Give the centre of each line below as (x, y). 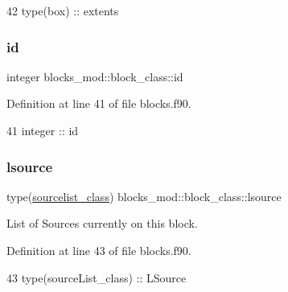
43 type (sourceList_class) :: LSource (97, 277)
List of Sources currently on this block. (102, 223)
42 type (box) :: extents (63, 10)
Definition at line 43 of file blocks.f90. (99, 250)
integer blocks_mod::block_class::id (95, 76)
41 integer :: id (43, 130)
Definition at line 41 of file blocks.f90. (99, 103)
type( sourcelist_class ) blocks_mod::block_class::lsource (144, 196)
